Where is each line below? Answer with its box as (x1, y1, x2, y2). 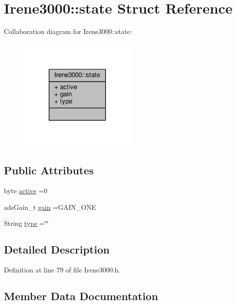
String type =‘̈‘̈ (4, 218, 49, 228)
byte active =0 (4, 186, 47, 196)
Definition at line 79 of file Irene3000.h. (4, 265, 121, 275)
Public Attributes (4, 163, 94, 178)
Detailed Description (4, 242, 110, 257)
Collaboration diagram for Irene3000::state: (4, 26, 132, 36)
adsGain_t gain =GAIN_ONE (4, 202, 96, 212)
